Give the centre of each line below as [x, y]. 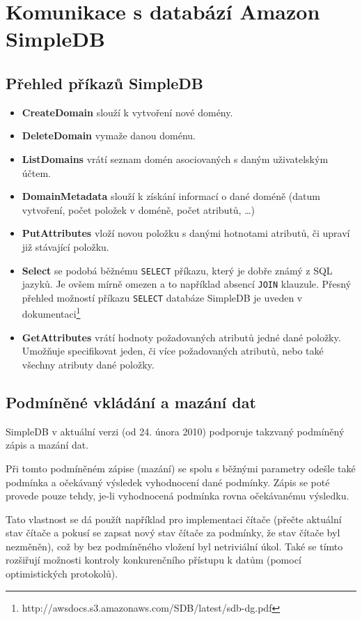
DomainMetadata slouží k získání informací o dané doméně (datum [171, 196]
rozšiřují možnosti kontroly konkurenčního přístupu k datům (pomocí [154, 560]
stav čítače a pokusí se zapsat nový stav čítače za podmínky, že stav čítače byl [173, 533]
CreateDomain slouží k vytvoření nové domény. [127, 112]
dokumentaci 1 [51, 313]
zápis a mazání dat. [47, 445]
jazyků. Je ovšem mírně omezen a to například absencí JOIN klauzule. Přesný [187, 284]
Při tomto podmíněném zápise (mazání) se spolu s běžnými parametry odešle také [181, 468]
